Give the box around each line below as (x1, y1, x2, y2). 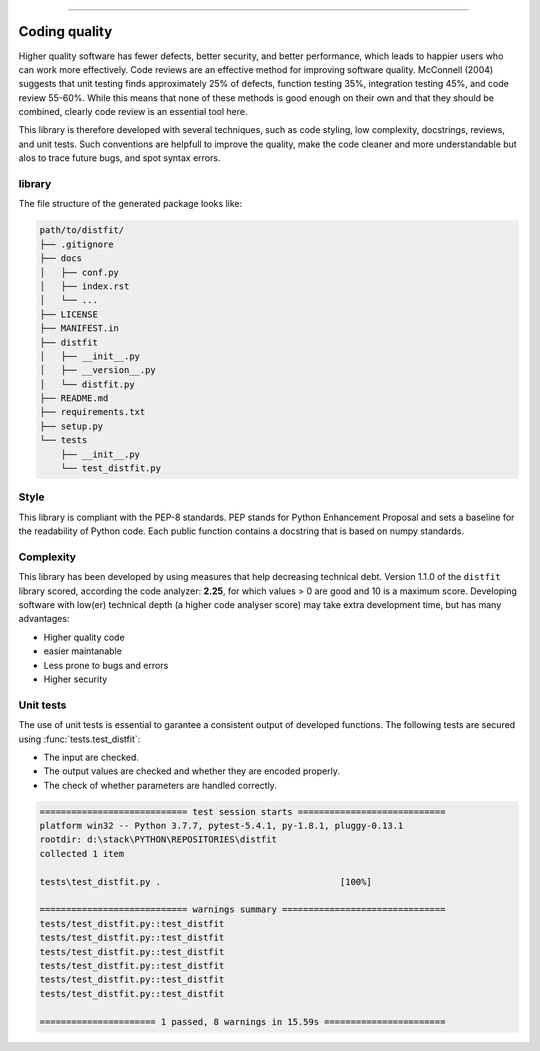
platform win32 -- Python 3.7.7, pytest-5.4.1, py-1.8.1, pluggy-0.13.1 (39, 820, 404, 832)
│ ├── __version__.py (39, 365, 157, 376)
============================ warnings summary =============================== (39, 904, 446, 915)
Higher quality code (43, 631, 125, 643)
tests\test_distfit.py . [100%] (39, 876, 372, 887)
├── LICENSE (39, 308, 99, 320)
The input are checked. (43, 751, 140, 763)
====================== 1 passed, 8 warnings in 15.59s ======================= (39, 1016, 446, 1027)
